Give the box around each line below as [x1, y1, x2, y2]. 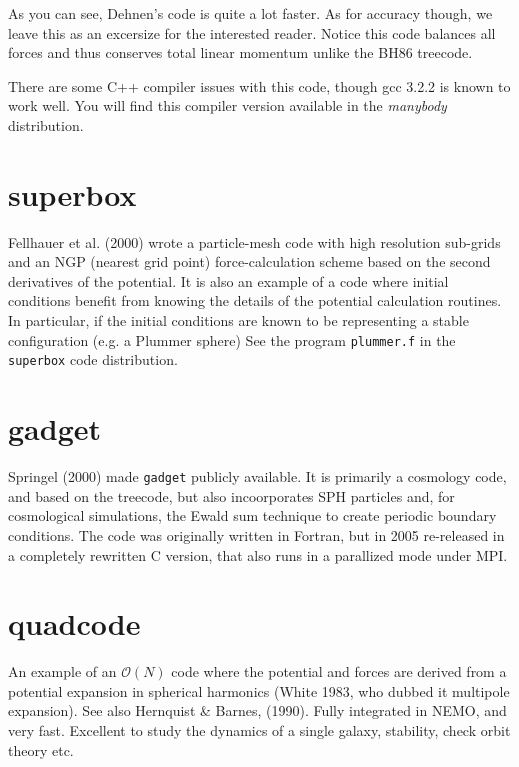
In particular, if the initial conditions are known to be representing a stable [8, 310, 469, 331]
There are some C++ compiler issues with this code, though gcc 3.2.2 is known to [8, 75, 511, 96]
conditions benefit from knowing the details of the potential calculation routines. [8, 290, 502, 311]
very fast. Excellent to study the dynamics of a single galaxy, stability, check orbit [8, 720, 511, 741]
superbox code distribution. [8, 349, 178, 370]
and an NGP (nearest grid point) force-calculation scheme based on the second [8, 251, 491, 272]
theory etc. [8, 739, 74, 760]
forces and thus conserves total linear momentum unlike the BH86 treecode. [8, 42, 473, 63]
